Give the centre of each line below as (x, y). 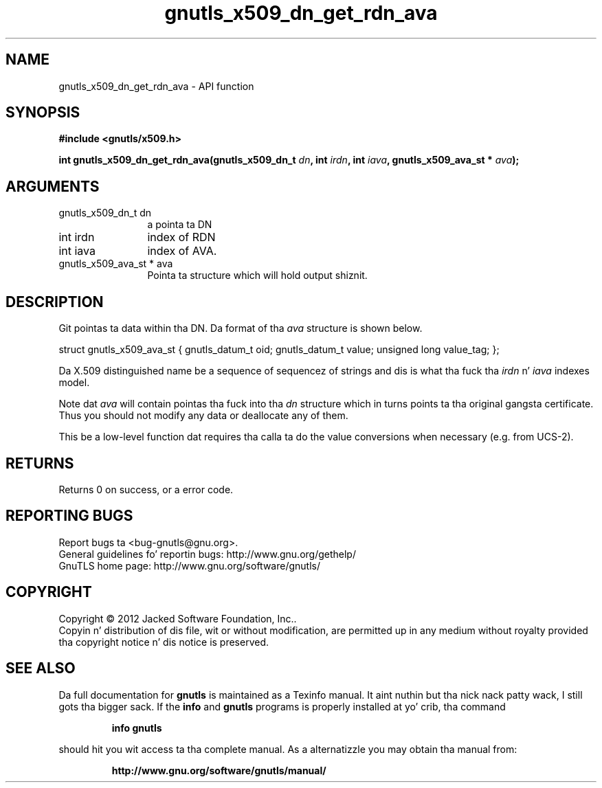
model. (74, 383)
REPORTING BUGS (69, 516)
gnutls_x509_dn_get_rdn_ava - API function (156, 86)
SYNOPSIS (43, 113)
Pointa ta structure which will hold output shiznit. (257, 275)
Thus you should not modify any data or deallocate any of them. (203, 416)
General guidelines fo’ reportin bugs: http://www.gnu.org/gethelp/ (207, 554)
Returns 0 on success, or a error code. (146, 489)
